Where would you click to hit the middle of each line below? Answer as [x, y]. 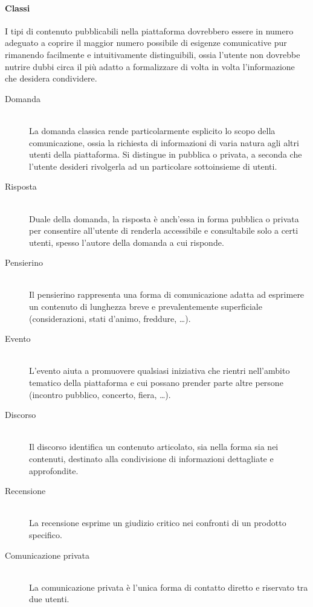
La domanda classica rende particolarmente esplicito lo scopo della [152, 130]
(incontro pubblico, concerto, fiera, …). [100, 394]
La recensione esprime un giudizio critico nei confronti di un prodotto [158, 523]
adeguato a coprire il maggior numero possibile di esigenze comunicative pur [146, 43]
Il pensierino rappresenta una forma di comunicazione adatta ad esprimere [167, 294]
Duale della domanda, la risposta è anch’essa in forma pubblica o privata [164, 218]
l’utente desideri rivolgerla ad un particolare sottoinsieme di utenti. [153, 166]
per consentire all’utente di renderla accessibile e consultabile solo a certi [164, 230]
